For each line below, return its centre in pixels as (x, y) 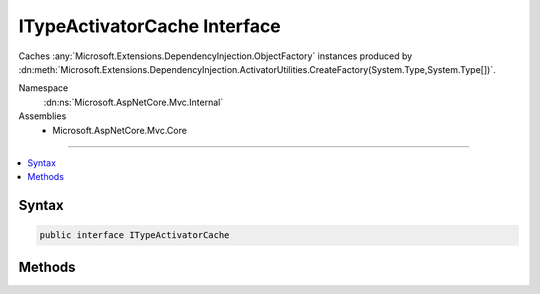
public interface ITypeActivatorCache (134, 235)
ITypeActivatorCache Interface (150, 26)
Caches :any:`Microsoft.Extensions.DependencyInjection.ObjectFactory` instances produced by (215, 56)
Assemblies (42, 116)
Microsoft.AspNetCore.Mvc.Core (119, 130)
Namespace (43, 88)
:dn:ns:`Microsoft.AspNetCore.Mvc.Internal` (133, 102)
